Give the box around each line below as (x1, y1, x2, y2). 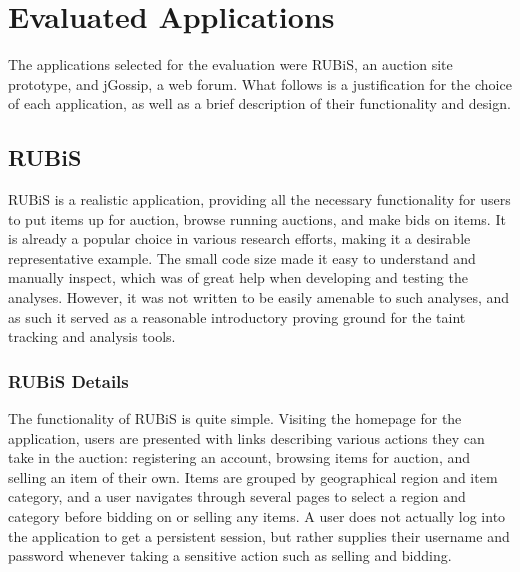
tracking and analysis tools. (8, 326, 176, 347)
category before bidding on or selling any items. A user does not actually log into (8, 506, 506, 527)
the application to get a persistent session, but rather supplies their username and (8, 525, 510, 546)
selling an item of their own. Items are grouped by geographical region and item (8, 466, 498, 487)
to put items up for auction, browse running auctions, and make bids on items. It (8, 208, 506, 229)
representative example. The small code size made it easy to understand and (8, 247, 476, 268)
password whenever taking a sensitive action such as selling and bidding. (8, 545, 452, 566)
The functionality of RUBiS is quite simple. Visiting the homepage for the (8, 408, 462, 429)
